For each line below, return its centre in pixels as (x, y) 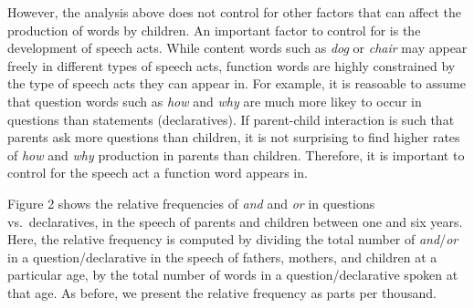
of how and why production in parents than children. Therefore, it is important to (236, 154)
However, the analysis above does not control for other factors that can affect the (235, 12)
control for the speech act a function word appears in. (158, 173)
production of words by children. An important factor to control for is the (214, 30)
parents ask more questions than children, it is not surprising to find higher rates (234, 137)
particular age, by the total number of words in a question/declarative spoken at (233, 275)
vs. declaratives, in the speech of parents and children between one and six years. (235, 221)
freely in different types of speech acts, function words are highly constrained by (232, 65)
